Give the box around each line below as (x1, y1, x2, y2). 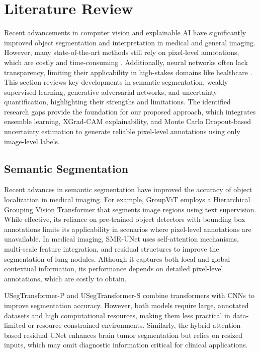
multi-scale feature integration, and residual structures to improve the (4, 244, 219, 254)
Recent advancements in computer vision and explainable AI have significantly (4, 27, 246, 38)
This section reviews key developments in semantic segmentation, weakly (4, 77, 228, 87)
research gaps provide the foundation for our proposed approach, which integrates (4, 106, 256, 116)
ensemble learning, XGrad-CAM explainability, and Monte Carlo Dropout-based (4, 116, 251, 127)
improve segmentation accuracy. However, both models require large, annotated (4, 300, 249, 310)
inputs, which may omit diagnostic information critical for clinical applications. (4, 339, 248, 350)
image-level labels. (4, 136, 60, 146)
